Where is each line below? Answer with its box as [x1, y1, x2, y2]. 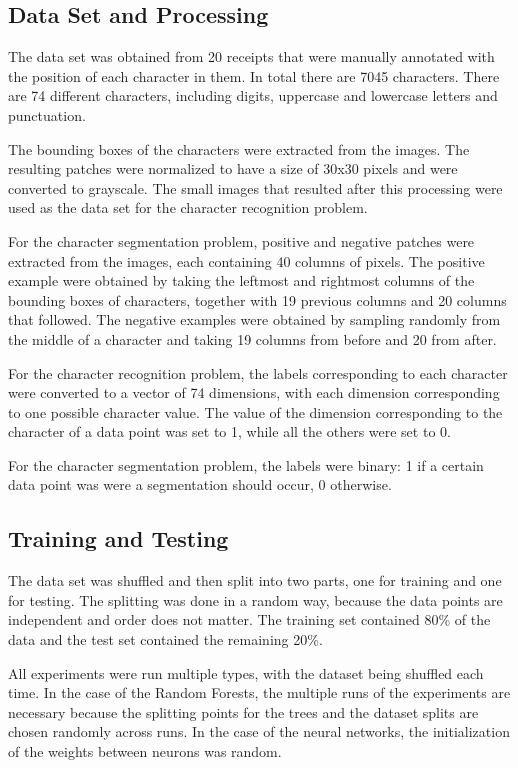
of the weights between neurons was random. [8, 741, 282, 762]
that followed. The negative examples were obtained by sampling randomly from [8, 309, 501, 330]
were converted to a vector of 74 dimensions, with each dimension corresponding [8, 382, 500, 403]
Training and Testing [8, 523, 229, 554]
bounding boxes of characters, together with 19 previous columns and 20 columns [8, 289, 507, 310]
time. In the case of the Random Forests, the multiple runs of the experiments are [8, 682, 511, 703]
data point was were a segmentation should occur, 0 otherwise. [8, 474, 392, 495]
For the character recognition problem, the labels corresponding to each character [8, 362, 508, 383]
